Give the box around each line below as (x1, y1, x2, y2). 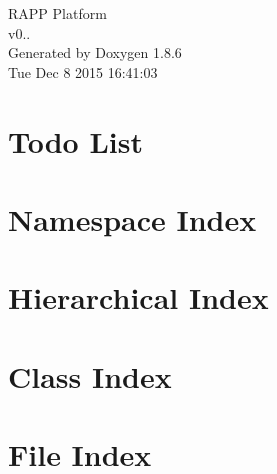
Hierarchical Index (8, 277, 269, 318)
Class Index (8, 355, 172, 396)
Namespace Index (8, 198, 257, 239)
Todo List (8, 120, 143, 161)
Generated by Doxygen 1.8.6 (8, 42, 182, 63)
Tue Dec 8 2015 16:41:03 (8, 61, 158, 82)
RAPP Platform (8, 3, 107, 23)
